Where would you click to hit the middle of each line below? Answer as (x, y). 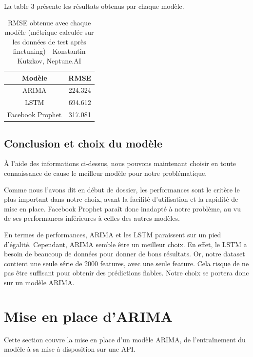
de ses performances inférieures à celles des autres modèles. (92, 218)
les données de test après (49, 41)
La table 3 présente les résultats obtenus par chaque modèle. (94, 6)
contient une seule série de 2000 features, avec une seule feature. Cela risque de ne (126, 263)
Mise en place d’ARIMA (88, 316)
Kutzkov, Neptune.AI (49, 60)
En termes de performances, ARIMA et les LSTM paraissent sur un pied (113, 234)
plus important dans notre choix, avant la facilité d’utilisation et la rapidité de (121, 199)
